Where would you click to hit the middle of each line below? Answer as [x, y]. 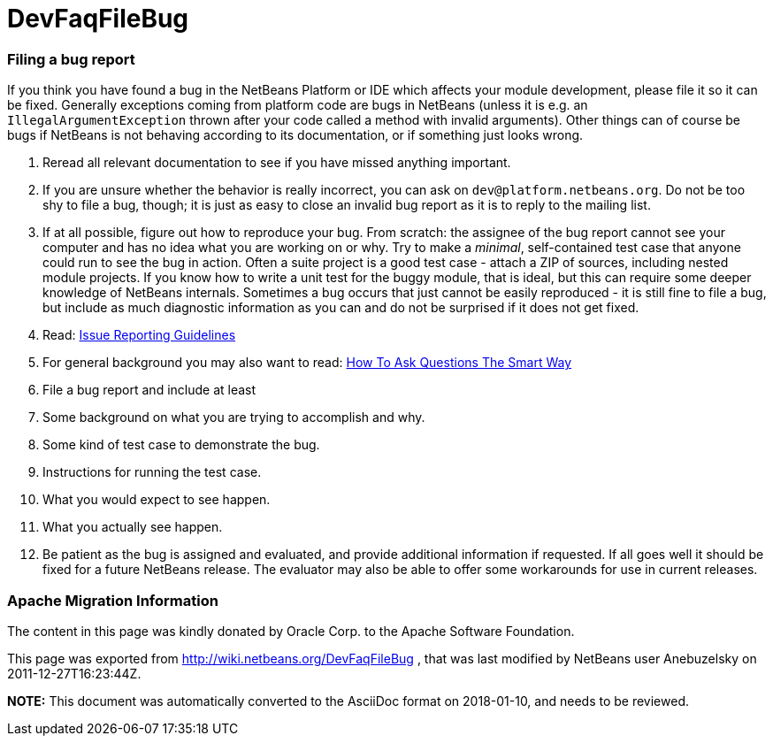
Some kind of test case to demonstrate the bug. [181, 445]
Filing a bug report [71, 59]
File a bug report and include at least [149, 390]
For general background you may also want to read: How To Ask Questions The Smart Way [307, 363]
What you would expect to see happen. [157, 500]
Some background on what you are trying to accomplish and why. [234, 417]
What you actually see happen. [133, 527]
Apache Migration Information [113, 600]
